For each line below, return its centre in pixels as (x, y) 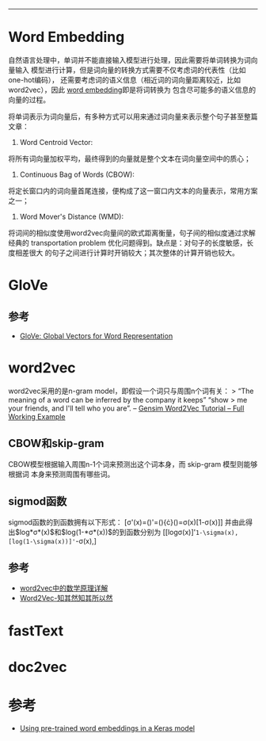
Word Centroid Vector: (56, 142)
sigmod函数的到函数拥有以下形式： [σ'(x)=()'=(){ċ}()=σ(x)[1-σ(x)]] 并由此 (127, 522)
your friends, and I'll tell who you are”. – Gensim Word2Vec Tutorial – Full (126, 408)
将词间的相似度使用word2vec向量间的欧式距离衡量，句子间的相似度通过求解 (132, 233)
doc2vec (38, 667)
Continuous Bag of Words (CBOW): (77, 174)
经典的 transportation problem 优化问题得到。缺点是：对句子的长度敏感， (127, 243)
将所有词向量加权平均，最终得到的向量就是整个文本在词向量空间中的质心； (129, 159)
